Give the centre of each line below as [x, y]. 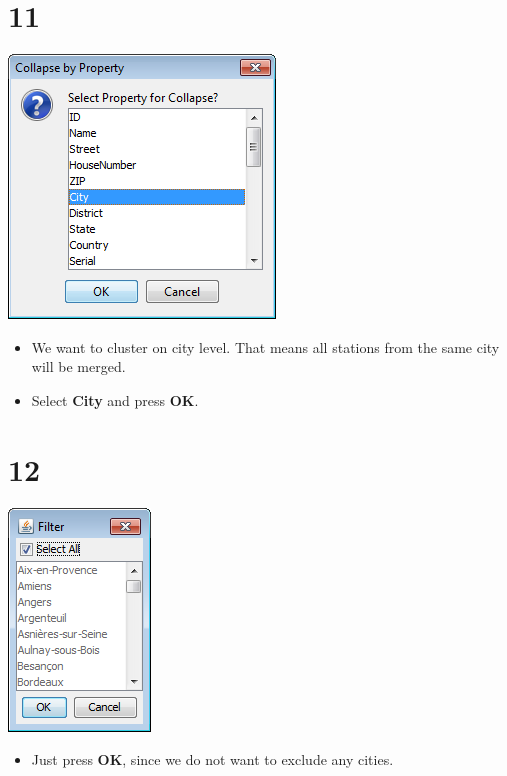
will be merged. [78, 366]
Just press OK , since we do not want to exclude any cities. [212, 759]
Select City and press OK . [115, 399]
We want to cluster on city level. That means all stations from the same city [265, 346]
